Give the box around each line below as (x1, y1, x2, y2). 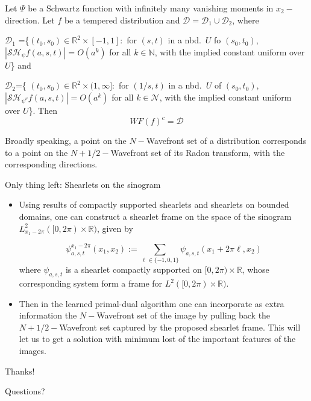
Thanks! (5, 364, 35, 377)
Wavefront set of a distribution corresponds (146, 134, 307, 147)
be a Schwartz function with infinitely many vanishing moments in (28, 2, 274, 14)
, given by (96, 222, 133, 234)
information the (19, 309, 77, 322)
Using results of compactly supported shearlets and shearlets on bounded (19, 198, 289, 211)
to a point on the (5, 146, 68, 158)
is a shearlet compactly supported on (65, 263, 202, 276)
